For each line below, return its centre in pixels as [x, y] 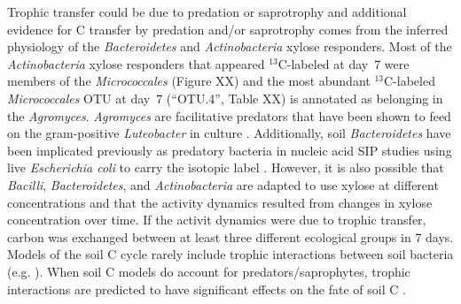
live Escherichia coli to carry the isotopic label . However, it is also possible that [226, 167]
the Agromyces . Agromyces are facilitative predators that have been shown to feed [229, 115]
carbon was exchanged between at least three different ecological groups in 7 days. [230, 236]
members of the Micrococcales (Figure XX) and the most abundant [189, 81]
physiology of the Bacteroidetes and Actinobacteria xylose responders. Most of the [230, 46]
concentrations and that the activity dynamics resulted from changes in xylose [220, 202]
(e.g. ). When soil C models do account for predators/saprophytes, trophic [209, 271]
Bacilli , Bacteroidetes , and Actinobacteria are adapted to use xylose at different [223, 184]
